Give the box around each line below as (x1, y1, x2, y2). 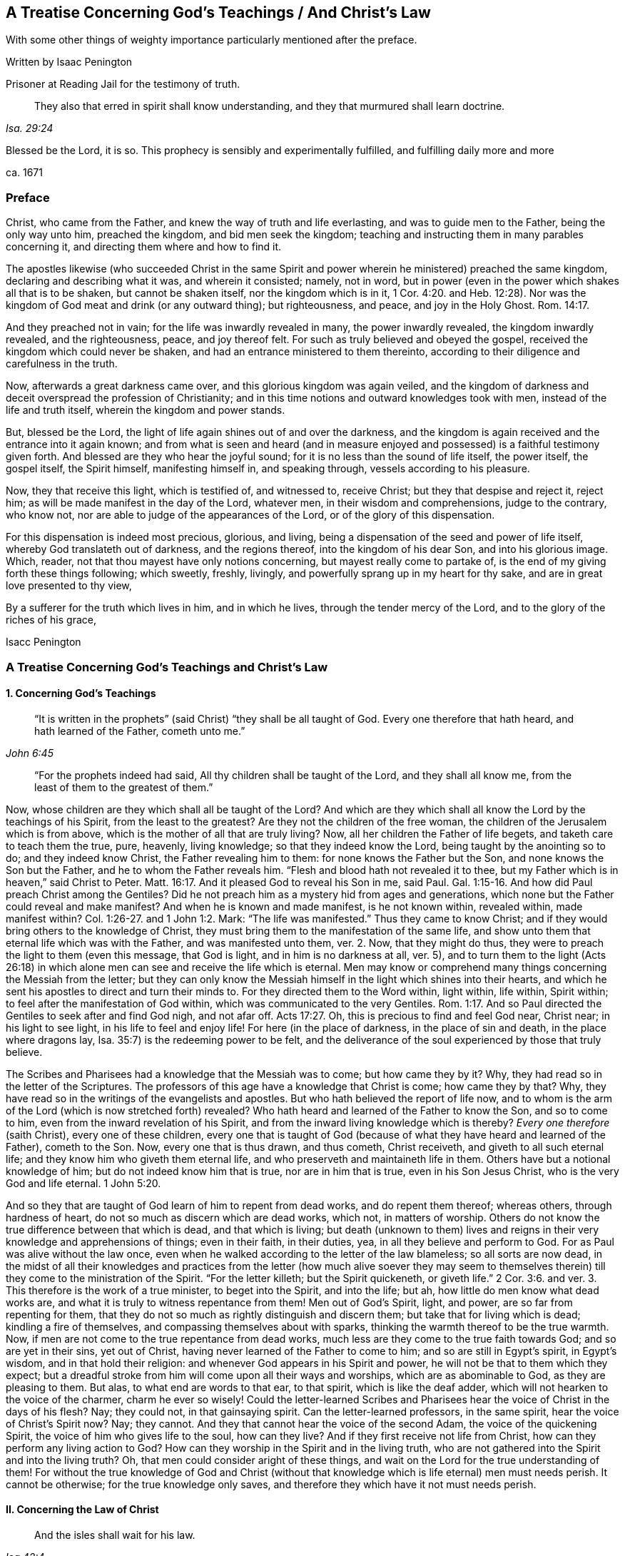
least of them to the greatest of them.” (34, 780, 213, 793)
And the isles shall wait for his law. (34, 1528, 195, 1541)
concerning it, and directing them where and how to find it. (6, 240, 282, 253)
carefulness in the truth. (6, 357, 118, 370)
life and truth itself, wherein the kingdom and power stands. (6, 404, 285, 417)
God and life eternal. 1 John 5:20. (6, 1176, 161, 1189)
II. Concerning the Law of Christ (6, 1503, 159, 1516)
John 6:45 (6, 746, 54, 759)
